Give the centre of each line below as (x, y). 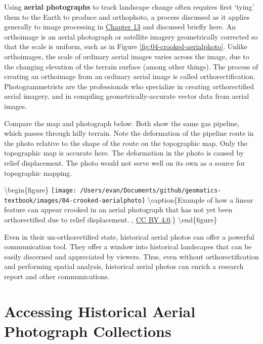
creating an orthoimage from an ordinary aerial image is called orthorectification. (130, 76)
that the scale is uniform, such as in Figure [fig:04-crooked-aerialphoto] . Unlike (126, 46)
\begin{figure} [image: (40, 190)
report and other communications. (57, 276)
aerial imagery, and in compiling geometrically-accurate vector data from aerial (127, 96)
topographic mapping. (38, 173)
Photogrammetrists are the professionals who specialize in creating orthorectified (129, 86)
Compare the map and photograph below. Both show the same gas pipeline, (122, 123)
